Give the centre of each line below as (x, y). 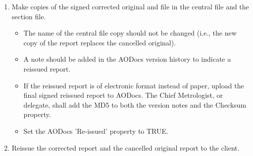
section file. (29, 16)
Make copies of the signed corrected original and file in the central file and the (130, 6)
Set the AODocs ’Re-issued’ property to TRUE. (96, 131)
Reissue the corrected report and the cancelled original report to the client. (126, 147)
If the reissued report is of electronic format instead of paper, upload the (134, 85)
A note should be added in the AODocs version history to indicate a (127, 59)
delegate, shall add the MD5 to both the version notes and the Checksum (135, 104)
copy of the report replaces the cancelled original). (100, 42)
